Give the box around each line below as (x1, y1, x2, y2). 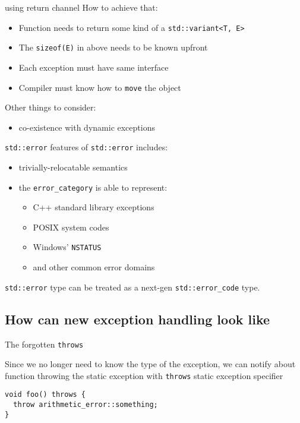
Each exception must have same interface (18, 61, 169, 73)
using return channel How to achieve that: (5, 1, 158, 13)
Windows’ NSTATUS (33, 241, 102, 253)
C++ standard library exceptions (33, 201, 154, 213)
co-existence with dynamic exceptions (18, 121, 155, 133)
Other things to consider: (5, 101, 96, 113)
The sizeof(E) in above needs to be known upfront (18, 41, 208, 53)
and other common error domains (33, 261, 155, 273)
